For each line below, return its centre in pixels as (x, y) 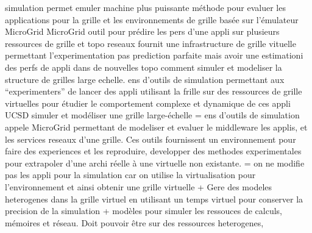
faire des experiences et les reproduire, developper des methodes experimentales (153, 151)
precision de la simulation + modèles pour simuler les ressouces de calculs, (144, 211)
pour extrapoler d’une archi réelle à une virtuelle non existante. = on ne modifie (155, 163)
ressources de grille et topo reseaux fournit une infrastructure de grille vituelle (151, 43)
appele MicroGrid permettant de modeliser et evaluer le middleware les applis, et (156, 127)
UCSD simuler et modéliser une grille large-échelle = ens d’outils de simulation (152, 115)
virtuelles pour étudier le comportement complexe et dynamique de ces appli (148, 103)
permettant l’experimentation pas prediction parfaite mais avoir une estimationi (154, 55)
